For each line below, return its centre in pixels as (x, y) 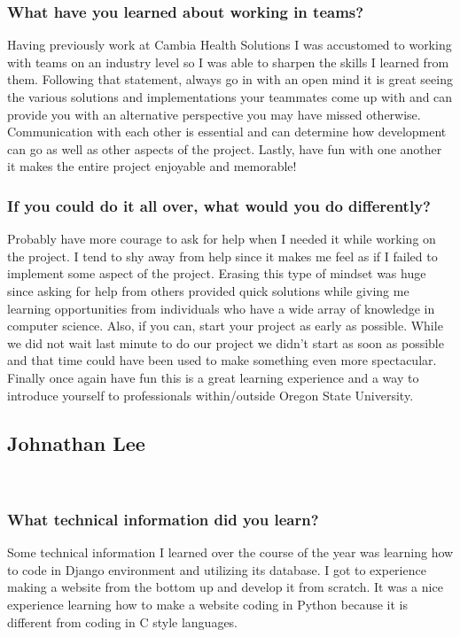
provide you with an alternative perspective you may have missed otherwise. (214, 114)
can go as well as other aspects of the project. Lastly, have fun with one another (225, 148)
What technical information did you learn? (163, 519)
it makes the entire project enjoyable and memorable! (152, 166)
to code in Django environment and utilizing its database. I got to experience (217, 569)
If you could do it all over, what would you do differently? (219, 205)
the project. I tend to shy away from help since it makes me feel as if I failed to (222, 256)
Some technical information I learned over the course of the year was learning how (230, 552)
